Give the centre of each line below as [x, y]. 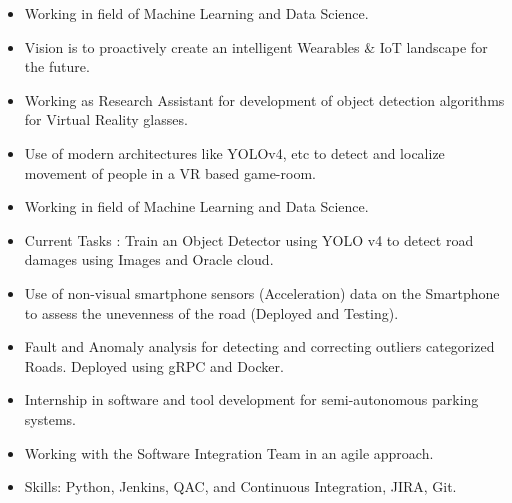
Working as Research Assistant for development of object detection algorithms [264, 99]
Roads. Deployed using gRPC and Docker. [154, 365]
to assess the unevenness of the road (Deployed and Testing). [211, 312]
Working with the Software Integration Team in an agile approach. [229, 452]
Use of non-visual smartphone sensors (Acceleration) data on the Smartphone [262, 292]
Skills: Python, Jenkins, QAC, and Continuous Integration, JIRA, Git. [240, 486]
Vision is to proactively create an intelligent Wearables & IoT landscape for [256, 46]
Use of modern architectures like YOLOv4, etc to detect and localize [234, 152]
